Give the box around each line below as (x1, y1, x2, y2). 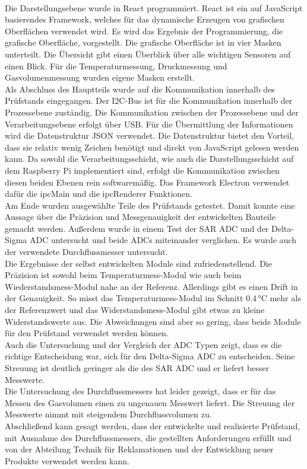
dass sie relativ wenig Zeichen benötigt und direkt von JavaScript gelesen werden (5, 141, 299, 153)
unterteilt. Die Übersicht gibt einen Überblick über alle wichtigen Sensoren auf (5, 47, 291, 60)
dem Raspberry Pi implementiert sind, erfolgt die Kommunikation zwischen (5, 164, 280, 176)
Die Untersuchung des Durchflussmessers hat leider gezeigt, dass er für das (5, 385, 276, 397)
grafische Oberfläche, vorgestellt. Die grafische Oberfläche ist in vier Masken (5, 36, 281, 49)
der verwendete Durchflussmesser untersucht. (5, 245, 168, 258)
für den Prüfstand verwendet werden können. (5, 327, 169, 339)
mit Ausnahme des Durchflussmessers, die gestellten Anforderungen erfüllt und (5, 431, 292, 444)
